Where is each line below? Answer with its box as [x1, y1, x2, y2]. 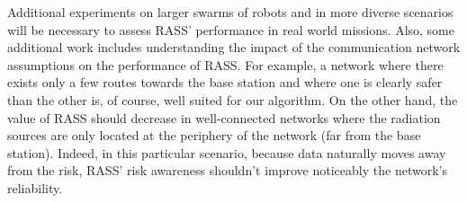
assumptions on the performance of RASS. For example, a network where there [7, 55, 444, 74]
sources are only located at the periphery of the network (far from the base [7, 126, 421, 145]
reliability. [7, 178, 63, 197]
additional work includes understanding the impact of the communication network [7, 38, 461, 57]
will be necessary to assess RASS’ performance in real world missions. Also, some [7, 20, 454, 39]
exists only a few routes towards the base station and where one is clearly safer [7, 73, 443, 92]
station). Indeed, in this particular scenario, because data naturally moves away [7, 143, 446, 162]
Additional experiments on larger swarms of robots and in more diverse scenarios [7, 3, 454, 21]
